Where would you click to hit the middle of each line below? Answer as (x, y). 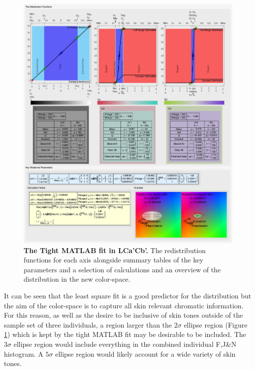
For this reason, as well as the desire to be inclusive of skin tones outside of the (124, 315)
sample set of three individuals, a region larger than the (88, 324)
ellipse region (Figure (216, 324)
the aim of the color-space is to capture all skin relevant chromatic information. (124, 305)
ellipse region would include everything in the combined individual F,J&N (125, 344)
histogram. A (24, 353)
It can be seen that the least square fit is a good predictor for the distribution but (128, 296)
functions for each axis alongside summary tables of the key (113, 260)
